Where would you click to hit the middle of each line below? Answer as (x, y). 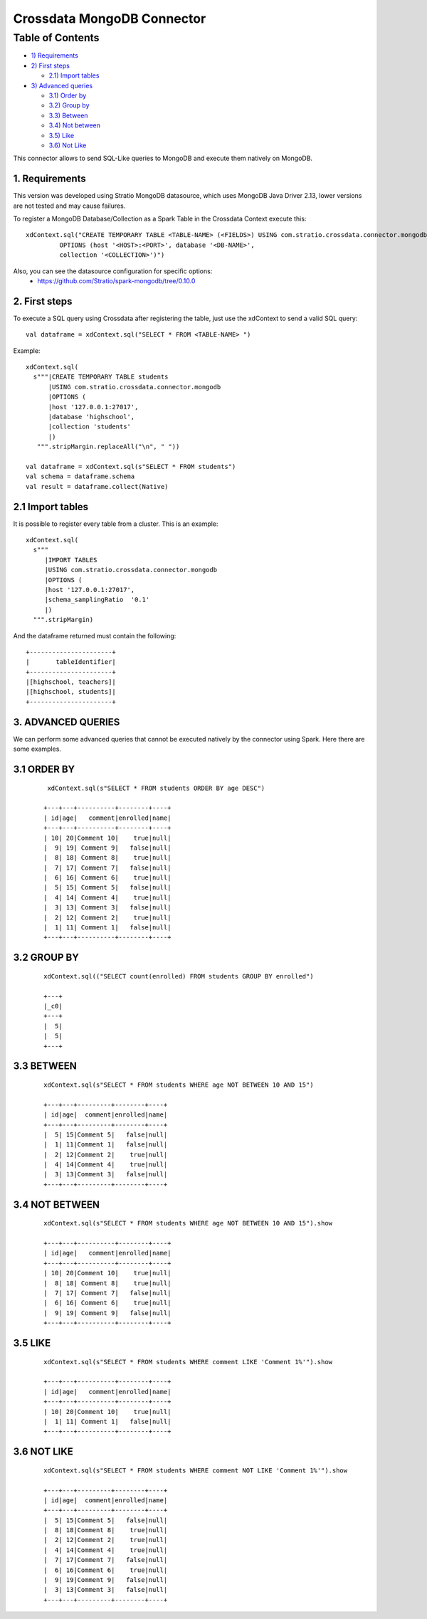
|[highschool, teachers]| (71, 682)
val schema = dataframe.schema (80, 476)
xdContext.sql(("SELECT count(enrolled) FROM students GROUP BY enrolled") (179, 976)
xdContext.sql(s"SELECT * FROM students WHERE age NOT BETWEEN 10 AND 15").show (188, 1223)
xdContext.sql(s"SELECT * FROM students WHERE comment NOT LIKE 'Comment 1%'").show (196, 1470)
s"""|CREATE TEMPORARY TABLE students (101, 377)
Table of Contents (56, 38)
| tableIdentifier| (71, 662)
